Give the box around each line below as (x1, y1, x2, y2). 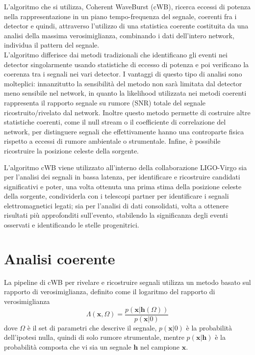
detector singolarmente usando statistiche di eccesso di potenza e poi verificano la (4, 59, 249, 69)
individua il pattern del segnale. (4, 40, 100, 50)
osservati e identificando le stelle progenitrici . (4, 220, 139, 230)
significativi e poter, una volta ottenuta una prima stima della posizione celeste (4, 181, 242, 191)
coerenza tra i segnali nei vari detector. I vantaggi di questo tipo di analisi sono (4, 69, 242, 79)
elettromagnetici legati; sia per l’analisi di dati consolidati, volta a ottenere (4, 200, 229, 210)
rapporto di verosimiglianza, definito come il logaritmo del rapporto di (4, 286, 215, 297)
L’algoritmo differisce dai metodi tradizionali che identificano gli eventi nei (4, 49, 228, 59)
